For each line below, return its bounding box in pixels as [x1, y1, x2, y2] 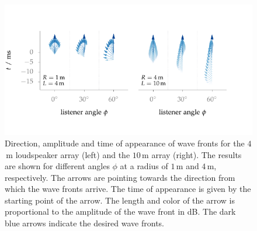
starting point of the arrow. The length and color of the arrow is [5, 194, 235, 206]
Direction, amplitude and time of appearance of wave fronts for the [5, 136, 245, 149]
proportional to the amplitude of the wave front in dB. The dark [5, 205, 236, 218]
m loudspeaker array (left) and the [6, 148, 130, 160]
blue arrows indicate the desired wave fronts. [5, 217, 164, 229]
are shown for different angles [5, 160, 110, 172]
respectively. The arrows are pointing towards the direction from [5, 171, 235, 183]
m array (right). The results [142, 148, 242, 160]
